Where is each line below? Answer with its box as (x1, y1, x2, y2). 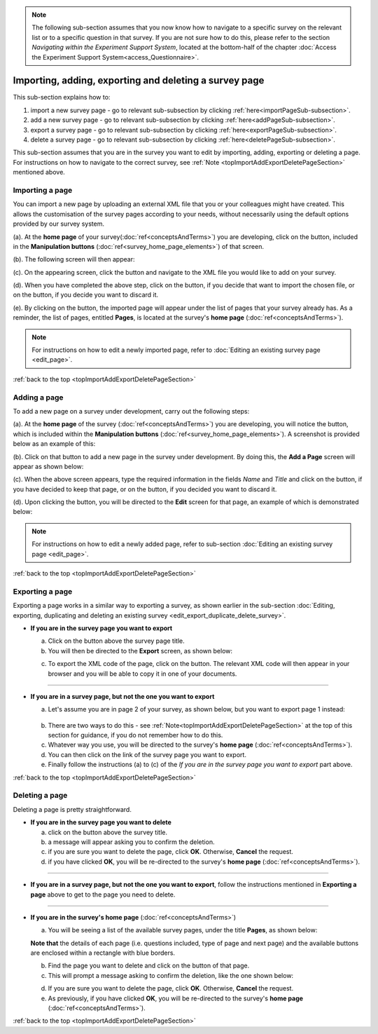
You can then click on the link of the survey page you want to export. (48, 750, 246, 759)
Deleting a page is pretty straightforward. (13, 805, 132, 813)
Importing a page (13, 185, 73, 195)
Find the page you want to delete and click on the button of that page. (48, 961, 250, 970)
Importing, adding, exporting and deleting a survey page (13, 74, 265, 87)
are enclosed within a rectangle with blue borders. (30, 948, 175, 957)
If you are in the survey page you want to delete (30, 818, 171, 826)
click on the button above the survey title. (48, 828, 168, 836)
